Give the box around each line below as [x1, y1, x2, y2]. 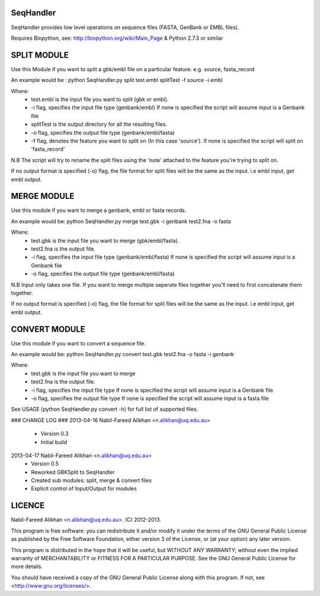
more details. [11, 563, 43, 570]
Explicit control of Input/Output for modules [31, 485, 137, 492]
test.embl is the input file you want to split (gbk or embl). [31, 96, 169, 103]
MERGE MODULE [11, 191, 75, 201]
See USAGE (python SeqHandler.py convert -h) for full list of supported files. [11, 405, 199, 413]
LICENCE [11, 500, 45, 511]
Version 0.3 [40, 430, 69, 438]
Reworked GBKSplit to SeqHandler [31, 468, 115, 475]
